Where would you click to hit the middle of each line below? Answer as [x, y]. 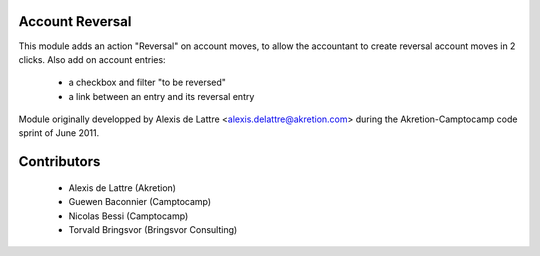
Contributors [59, 161]
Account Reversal [75, 21]
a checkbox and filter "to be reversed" [147, 82]
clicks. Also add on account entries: [92, 59]
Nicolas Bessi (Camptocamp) [128, 216]
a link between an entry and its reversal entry [161, 96]
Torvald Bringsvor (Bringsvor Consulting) [153, 230]
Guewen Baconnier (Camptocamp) [140, 202]
